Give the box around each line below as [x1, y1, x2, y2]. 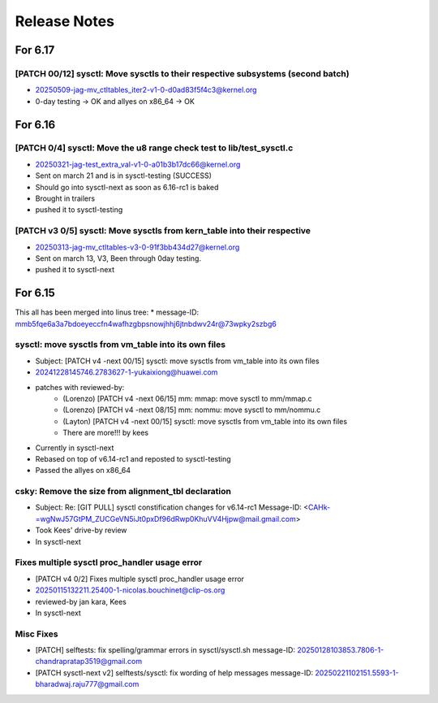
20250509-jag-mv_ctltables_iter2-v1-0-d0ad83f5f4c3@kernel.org [35, 85, 257, 95]
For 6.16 [15, 118, 56, 132]
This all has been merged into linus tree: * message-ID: [15, 307, 200, 317]
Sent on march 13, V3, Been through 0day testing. [35, 253, 202, 263]
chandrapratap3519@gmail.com [35, 657, 142, 666]
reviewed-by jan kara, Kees [35, 597, 127, 606]
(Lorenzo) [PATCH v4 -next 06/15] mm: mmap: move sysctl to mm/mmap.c [62, 393, 312, 403]
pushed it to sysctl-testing [35, 205, 123, 215]
